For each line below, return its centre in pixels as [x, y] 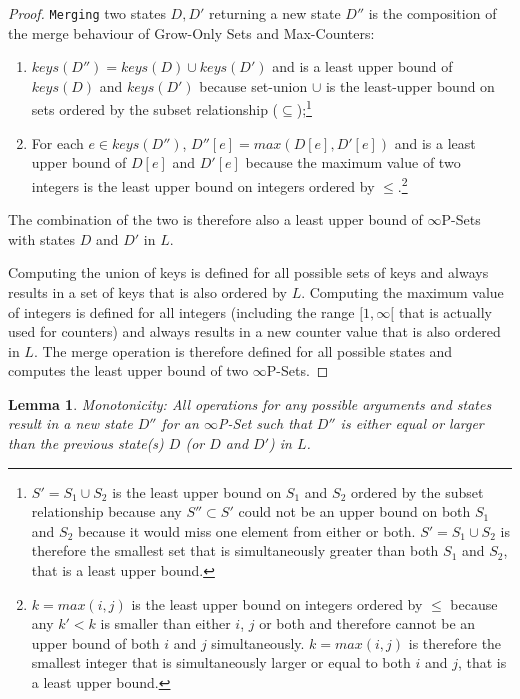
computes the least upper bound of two [128, 370]
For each [57, 142]
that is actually [445, 311]
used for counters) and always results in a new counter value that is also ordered [254, 331]
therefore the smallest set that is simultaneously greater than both [235, 550]
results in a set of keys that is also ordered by [147, 291]
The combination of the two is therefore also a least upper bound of [215, 219]
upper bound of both [95, 642]
